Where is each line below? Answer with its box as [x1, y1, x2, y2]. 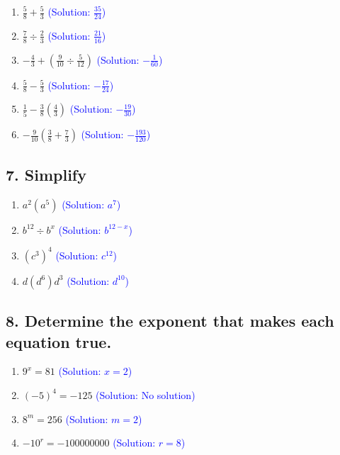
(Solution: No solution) [96, 387, 195, 402]
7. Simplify [6, 163, 86, 185]
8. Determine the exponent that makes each [6, 310, 334, 332]
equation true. [6, 330, 112, 352]
